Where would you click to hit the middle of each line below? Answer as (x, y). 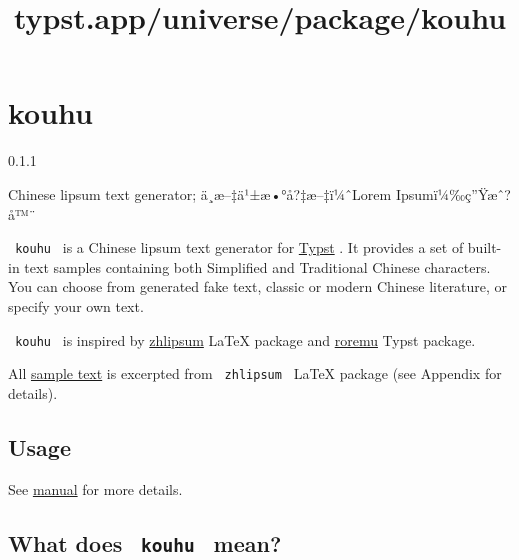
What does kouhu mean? (145, 542)
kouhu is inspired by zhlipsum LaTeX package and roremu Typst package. (245, 339)
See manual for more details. (95, 488)
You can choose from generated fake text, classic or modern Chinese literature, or (258, 286)
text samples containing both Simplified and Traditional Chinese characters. (257, 266)
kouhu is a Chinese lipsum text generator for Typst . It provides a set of (239, 247)
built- (484, 247)
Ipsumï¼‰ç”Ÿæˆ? (453, 193)
